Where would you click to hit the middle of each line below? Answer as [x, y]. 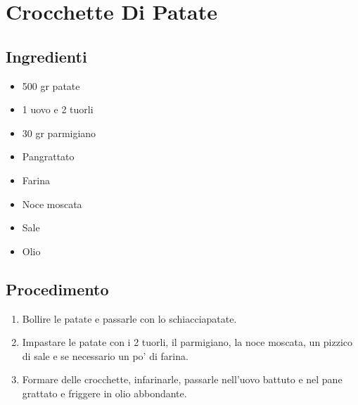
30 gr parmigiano [59, 133]
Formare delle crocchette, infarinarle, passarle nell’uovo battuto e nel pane [182, 379]
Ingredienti [46, 56]
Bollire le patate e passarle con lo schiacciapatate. [129, 318]
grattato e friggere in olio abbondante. [104, 393]
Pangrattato [48, 156]
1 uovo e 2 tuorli [58, 109]
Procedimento [57, 289]
